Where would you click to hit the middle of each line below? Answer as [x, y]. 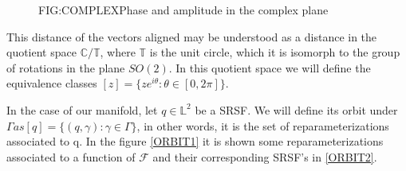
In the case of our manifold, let [82, 109]
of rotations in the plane [66, 67]
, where [118, 52]
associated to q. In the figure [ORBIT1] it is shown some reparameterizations [195, 141]
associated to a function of [71, 156]
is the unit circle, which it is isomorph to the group [275, 52]
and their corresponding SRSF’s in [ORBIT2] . [265, 156]
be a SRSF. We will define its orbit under [296, 109]
